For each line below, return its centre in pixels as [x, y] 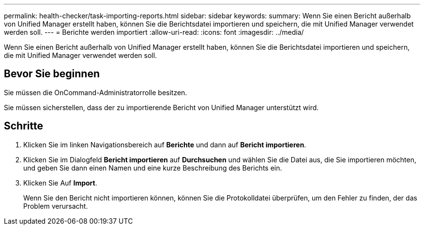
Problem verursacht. [56, 206]
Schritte [23, 126]
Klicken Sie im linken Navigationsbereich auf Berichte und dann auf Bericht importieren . [165, 144]
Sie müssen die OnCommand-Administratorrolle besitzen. [96, 92]
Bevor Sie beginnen [52, 74]
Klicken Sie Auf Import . [60, 183]
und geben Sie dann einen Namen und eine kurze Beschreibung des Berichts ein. [153, 168]
